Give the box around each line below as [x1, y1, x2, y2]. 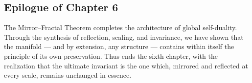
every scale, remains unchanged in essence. [4, 70, 132, 80]
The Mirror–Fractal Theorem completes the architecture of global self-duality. [4, 22, 237, 33]
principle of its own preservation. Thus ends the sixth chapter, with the [4, 50, 218, 61]
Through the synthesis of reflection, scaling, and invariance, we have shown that [4, 32, 244, 42]
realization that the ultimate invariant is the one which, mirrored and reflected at [4, 60, 248, 70]
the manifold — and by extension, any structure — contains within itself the [4, 41, 234, 51]
